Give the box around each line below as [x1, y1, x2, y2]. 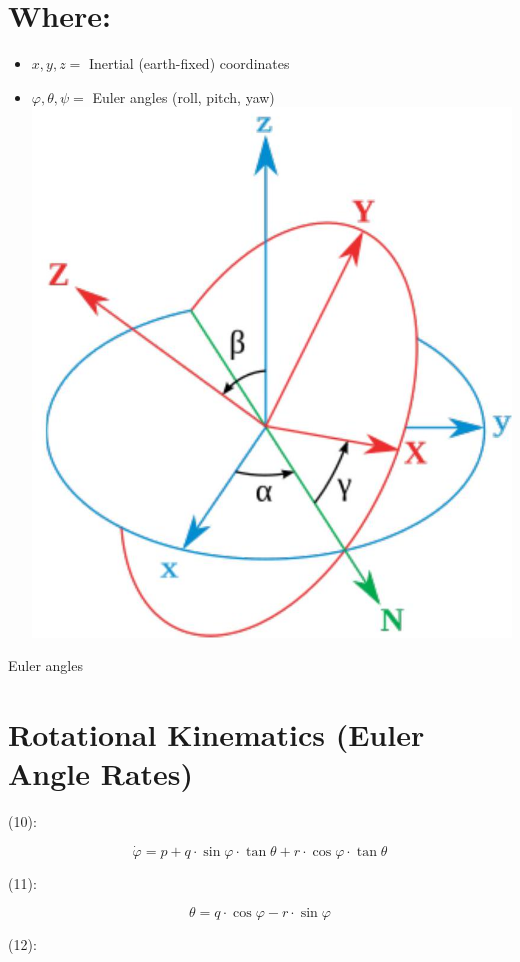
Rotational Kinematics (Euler [8, 713, 425, 754]
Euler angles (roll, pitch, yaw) [92, 86, 275, 107]
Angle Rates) [8, 753, 194, 794]
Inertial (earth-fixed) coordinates [88, 53, 290, 74]
